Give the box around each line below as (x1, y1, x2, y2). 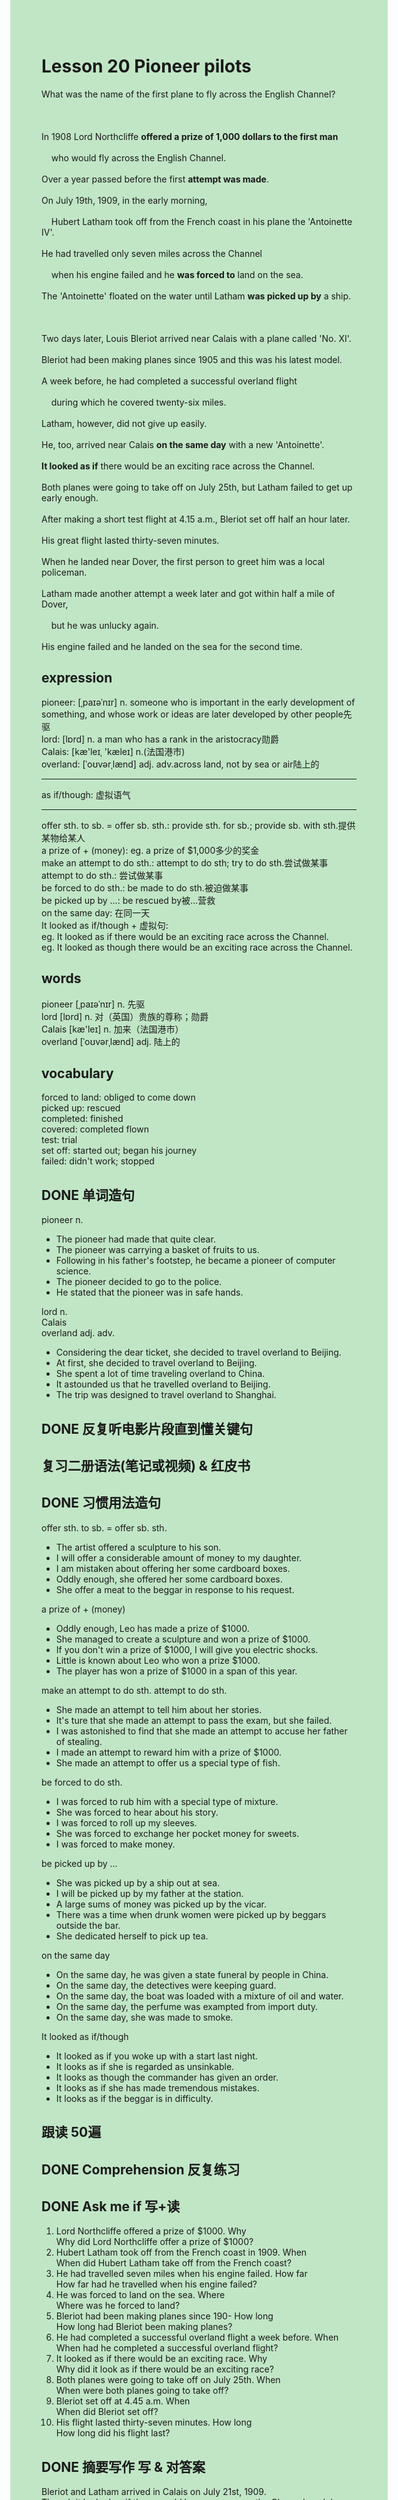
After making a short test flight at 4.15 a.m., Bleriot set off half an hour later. (41, 513, 351, 525)
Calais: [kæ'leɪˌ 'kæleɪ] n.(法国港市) (41, 745, 186, 757)
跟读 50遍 (41, 2124, 102, 2141)
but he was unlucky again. (50, 619, 159, 631)
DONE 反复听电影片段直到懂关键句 (41, 1420, 254, 1437)
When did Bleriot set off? (55, 2406, 159, 2418)
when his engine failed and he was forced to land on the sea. (50, 268, 304, 280)
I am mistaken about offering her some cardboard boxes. (55, 1562, 291, 1574)
